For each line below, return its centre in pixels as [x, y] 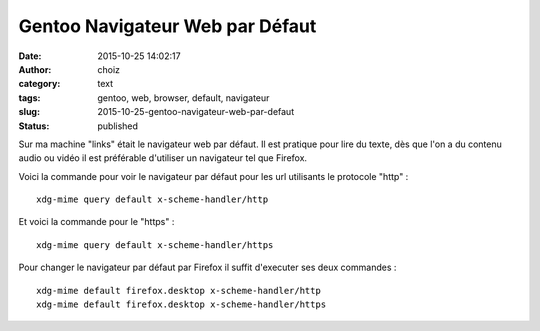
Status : [34, 126]
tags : [29, 97]
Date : [30, 56]
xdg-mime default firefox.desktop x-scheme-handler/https [181, 304]
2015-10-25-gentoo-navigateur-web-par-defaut [196, 112]
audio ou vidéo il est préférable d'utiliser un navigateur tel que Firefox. [163, 158]
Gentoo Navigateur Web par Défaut [167, 26]
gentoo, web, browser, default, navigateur [183, 97]
